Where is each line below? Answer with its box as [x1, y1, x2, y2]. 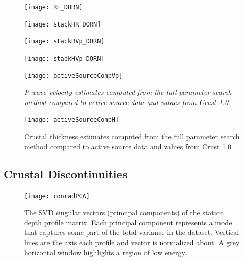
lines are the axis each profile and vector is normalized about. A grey [24, 237, 240, 247]
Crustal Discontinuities [4, 166, 128, 181]
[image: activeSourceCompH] [24, 116, 119, 124]
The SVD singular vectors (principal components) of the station [24, 207, 224, 218]
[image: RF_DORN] [24, 4, 83, 11]
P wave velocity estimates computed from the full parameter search [24, 87, 232, 97]
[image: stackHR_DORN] [24, 20, 101, 28]
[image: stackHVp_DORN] [24, 55, 105, 62]
